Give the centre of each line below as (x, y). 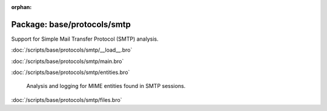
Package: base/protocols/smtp (71, 24)
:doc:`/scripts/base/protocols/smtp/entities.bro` (71, 72)
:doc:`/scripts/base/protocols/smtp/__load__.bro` (72, 50)
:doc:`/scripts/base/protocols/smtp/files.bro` (67, 99)
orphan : (21, 7)
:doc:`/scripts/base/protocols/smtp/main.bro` (68, 61)
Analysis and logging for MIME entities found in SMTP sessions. (106, 86)
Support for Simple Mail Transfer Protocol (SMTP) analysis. (85, 39)
